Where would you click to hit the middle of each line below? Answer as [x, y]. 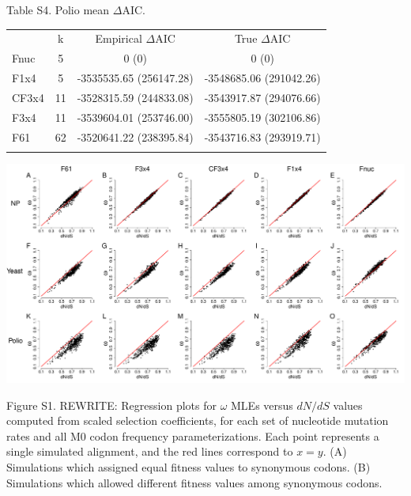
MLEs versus [262, 405]
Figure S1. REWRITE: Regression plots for [111, 405]
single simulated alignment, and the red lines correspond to [150, 451]
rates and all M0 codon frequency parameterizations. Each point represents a [193, 435]
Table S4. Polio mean [58, 9]
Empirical [119, 38]
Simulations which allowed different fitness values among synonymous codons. [194, 482]
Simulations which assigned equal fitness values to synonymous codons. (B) [189, 466]
